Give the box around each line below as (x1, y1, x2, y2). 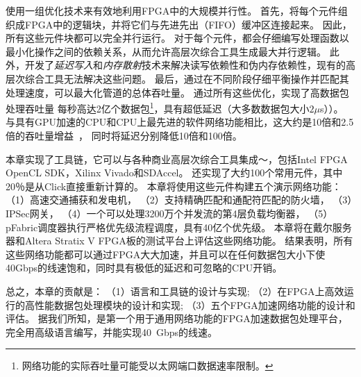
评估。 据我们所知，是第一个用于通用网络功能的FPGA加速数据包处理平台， (6, 311, 348, 326)
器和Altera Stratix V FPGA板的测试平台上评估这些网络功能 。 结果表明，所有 (6, 233, 353, 248)
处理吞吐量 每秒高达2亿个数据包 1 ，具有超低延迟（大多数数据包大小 (6, 99, 310, 115)
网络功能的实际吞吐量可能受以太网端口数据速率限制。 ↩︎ (22, 358, 274, 373)
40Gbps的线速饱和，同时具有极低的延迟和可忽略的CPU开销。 (6, 260, 283, 275)
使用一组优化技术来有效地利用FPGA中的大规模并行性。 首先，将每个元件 (6, 3, 338, 17)
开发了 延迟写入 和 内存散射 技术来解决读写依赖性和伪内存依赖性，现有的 (24, 58, 346, 72)
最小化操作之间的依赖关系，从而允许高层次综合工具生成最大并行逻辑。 (6, 44, 326, 58)
